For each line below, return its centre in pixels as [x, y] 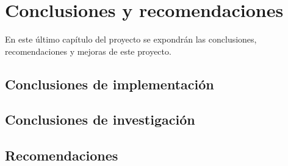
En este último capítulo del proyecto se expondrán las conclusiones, [131, 39]
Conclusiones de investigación [100, 119]
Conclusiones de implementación [110, 84]
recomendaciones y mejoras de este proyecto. [88, 51]
